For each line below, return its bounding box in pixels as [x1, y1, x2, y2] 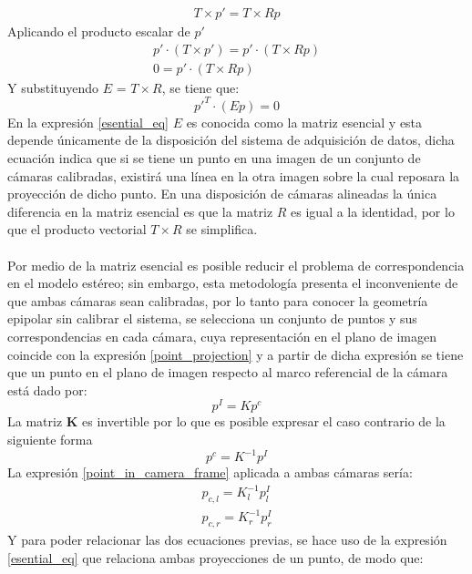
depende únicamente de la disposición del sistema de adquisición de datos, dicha [7, 130, 455, 149]
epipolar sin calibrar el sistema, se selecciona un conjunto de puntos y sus [7, 309, 417, 328]
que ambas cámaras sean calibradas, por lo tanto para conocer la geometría [7, 291, 428, 310]
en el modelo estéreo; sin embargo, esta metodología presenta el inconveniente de [7, 273, 458, 292]
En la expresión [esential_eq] [7, 112, 169, 131]
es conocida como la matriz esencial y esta [186, 112, 423, 131]
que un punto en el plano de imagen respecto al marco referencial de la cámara [7, 363, 448, 382]
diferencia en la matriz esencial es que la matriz [7, 201, 273, 220]
